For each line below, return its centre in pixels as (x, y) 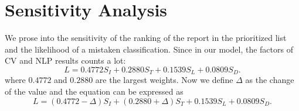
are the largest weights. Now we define (164, 80)
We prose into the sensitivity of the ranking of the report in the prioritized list (146, 38)
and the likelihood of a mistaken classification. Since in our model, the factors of (149, 49)
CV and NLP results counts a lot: (65, 60)
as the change (270, 80)
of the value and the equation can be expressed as (94, 91)
